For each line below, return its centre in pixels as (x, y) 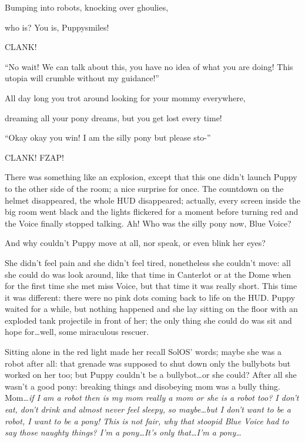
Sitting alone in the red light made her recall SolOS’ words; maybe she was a (143, 352)
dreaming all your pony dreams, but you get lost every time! (113, 117)
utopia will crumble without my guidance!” (82, 78)
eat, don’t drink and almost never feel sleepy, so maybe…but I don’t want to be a (148, 409)
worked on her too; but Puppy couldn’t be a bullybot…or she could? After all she (151, 375)
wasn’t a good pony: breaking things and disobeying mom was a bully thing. (143, 386)
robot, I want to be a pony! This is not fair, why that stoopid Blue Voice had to (147, 421)
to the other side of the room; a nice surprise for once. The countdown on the (144, 188)
